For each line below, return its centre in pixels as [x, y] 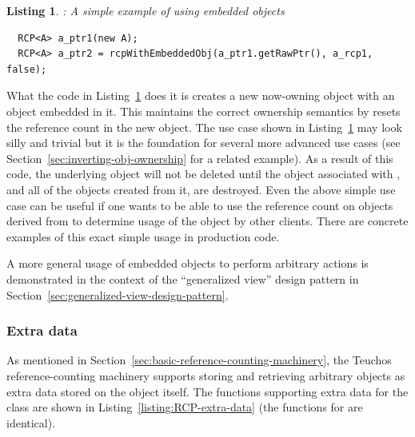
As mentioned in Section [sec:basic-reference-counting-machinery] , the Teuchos [199, 360]
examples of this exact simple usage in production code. [143, 236]
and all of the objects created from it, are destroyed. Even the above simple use [201, 189]
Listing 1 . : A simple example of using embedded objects [146, 10]
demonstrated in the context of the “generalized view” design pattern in [183, 278]
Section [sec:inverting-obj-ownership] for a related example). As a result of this [200, 158]
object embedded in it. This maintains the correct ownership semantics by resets [204, 111]
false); [27, 69]
